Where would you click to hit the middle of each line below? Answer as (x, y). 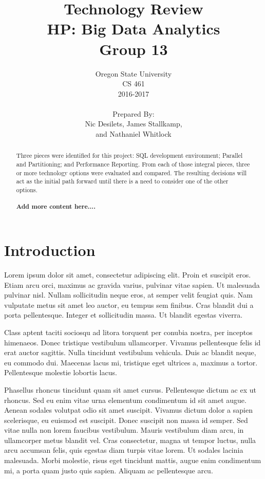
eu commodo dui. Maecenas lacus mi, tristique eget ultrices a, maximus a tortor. (131, 362)
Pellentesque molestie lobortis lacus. (61, 372)
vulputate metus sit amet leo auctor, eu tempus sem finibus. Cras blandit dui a (129, 305)
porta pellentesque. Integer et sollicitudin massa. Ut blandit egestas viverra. (124, 315)
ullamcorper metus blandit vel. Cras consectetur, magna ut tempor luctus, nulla (130, 440)
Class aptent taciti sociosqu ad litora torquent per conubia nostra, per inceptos (128, 332)
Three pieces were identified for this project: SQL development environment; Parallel (129, 155)
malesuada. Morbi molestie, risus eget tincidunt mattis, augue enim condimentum (133, 460)
